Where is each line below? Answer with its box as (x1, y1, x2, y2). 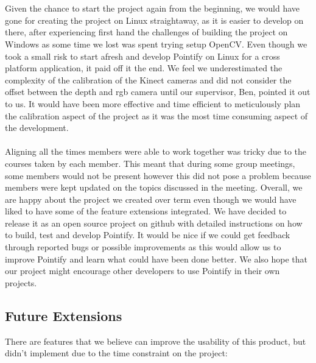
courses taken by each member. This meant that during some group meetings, (5, 157, 295, 169)
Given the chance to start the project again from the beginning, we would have (5, 2, 300, 15)
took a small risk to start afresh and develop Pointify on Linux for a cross (5, 49, 280, 62)
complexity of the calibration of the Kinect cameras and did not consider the (5, 73, 292, 86)
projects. (5, 276, 37, 289)
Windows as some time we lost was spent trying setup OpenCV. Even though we (5, 37, 307, 50)
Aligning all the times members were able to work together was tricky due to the (5, 145, 307, 158)
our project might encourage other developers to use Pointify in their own (5, 264, 280, 277)
